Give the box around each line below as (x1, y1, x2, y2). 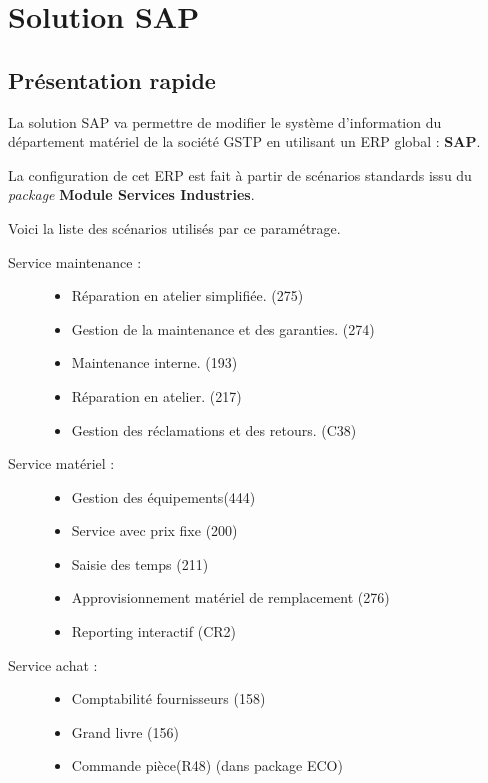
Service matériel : (8, 453, 115, 474)
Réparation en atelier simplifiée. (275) (71, 285, 304, 306)
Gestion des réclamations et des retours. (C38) (71, 419, 357, 440)
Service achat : (8, 654, 98, 675)
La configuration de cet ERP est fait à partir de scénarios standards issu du (8, 164, 472, 185)
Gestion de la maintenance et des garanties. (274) (71, 318, 375, 339)
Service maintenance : (8, 251, 142, 272)
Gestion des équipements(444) (71, 486, 256, 507)
